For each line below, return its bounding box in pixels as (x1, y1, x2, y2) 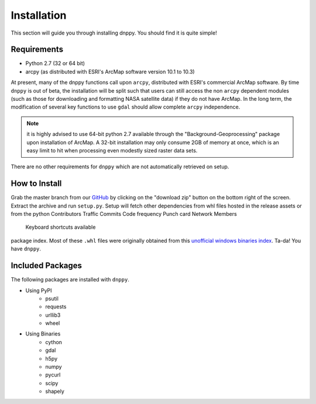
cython (45, 338, 63, 345)
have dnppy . (11, 245, 41, 252)
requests (45, 303, 67, 310)
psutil (45, 295, 59, 302)
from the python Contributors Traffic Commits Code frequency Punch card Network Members (11, 211, 237, 218)
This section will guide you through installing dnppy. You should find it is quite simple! (11, 29, 217, 36)
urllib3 (45, 311, 61, 318)
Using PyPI (25, 287, 52, 294)
